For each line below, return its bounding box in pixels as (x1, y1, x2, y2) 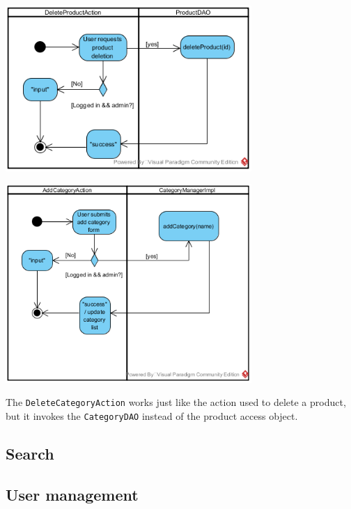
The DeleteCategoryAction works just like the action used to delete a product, (6, 395, 346, 409)
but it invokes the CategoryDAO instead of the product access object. (6, 408, 298, 423)
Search (6, 443, 54, 464)
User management (6, 483, 139, 505)
